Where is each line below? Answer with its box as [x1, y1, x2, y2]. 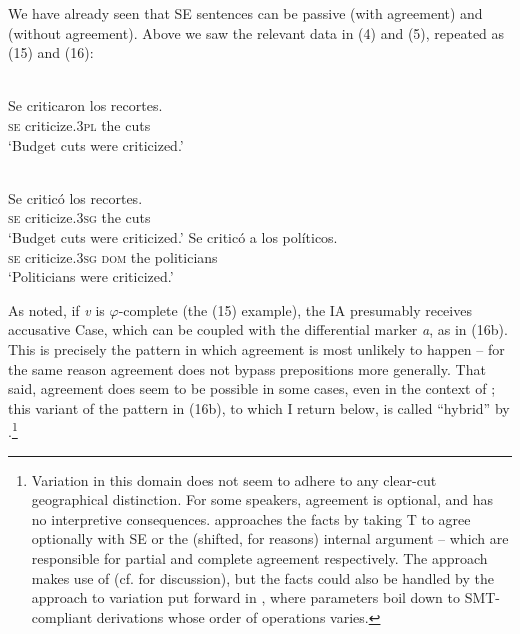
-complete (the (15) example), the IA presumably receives [118, 299, 472, 320]
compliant [31, 606, 93, 627]
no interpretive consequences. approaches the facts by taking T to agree [31, 508, 471, 529]
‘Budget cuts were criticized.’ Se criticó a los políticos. [8, 226, 338, 247]
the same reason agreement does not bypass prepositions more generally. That [8, 358, 486, 379]
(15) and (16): [8, 42, 94, 63]
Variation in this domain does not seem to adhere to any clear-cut [31, 469, 437, 490]
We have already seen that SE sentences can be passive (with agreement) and [8, 3, 483, 23]
